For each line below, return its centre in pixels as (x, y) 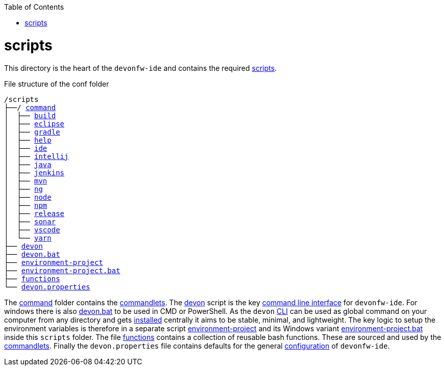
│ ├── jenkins (34, 173)
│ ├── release (34, 213)
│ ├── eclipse (34, 124)
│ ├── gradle (32, 132)
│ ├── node (28, 197)
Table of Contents (34, 7)
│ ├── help (28, 140)
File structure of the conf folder (57, 84)
